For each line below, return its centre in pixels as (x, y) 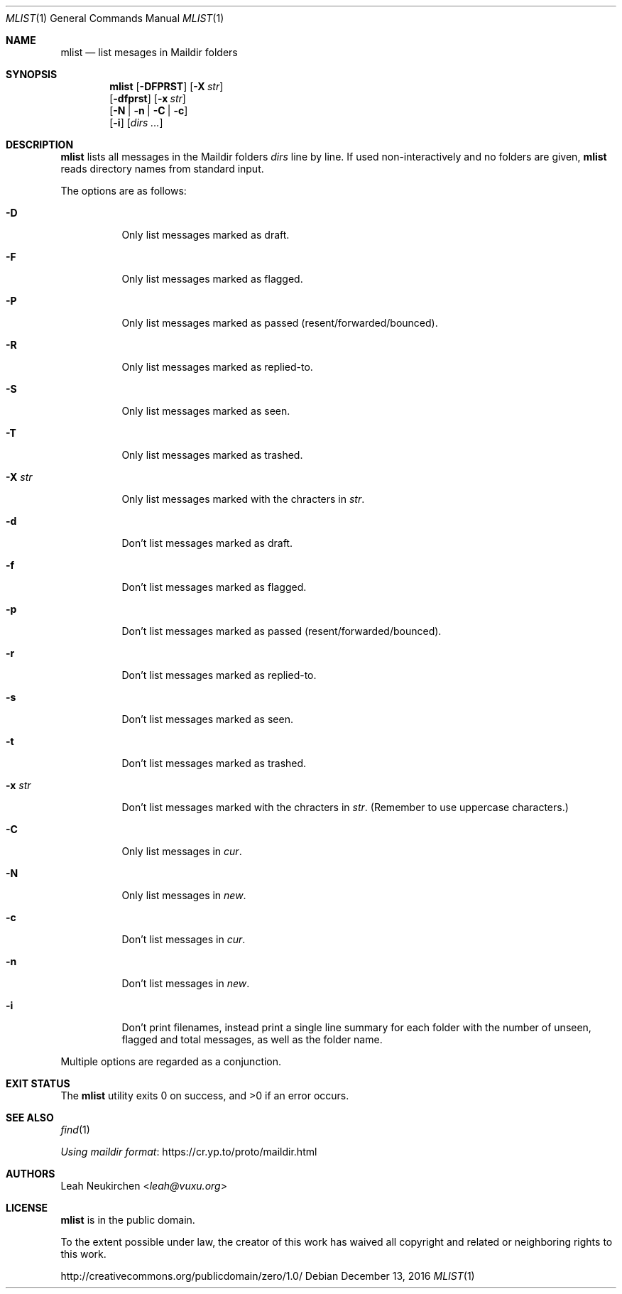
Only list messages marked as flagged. (212, 279)
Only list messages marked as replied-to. (217, 367)
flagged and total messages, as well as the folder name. (252, 1039)
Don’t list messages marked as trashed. (214, 763)
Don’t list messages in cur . (184, 939)
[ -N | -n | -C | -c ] (149, 110)
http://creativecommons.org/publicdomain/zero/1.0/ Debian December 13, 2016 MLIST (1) (268, 1276)
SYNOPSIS (32, 74)
